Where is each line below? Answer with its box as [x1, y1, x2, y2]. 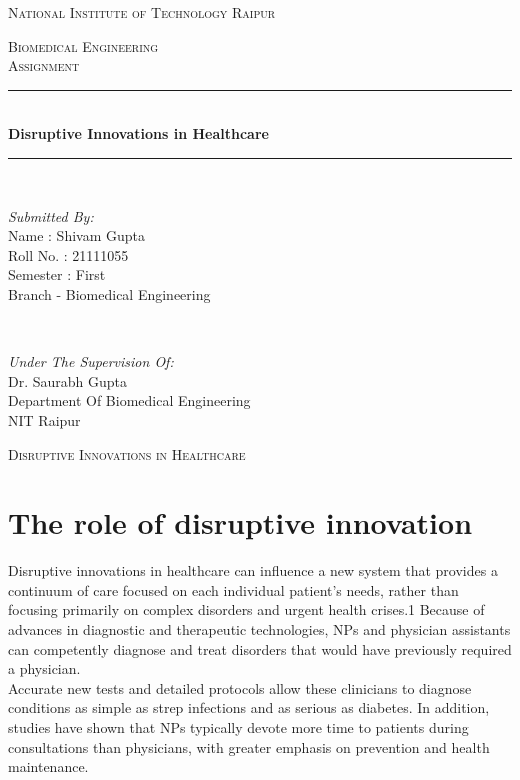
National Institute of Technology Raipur [8, 2, 276, 22]
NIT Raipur [8, 409, 81, 430]
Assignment [8, 55, 80, 76]
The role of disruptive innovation [8, 502, 473, 543]
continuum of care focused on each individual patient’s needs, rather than [8, 579, 459, 600]
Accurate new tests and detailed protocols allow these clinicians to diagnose [8, 677, 472, 698]
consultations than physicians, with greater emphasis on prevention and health [8, 736, 490, 757]
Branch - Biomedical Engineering [8, 283, 211, 304]
